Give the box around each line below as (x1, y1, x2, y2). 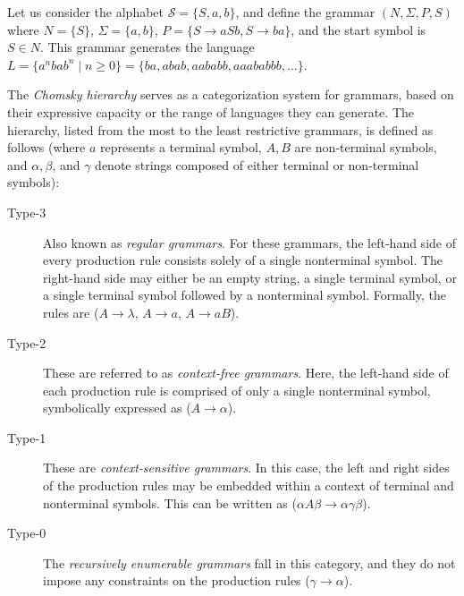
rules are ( (43, 302, 99, 321)
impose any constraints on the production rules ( (43, 571, 310, 590)
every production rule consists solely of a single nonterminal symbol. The (43, 251, 443, 269)
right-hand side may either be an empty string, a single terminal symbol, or (43, 268, 457, 286)
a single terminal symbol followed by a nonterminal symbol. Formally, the (43, 285, 446, 304)
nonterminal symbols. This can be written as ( (43, 493, 297, 512)
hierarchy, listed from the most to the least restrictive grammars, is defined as (7, 120, 434, 139)
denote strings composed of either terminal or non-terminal (95, 155, 419, 174)
